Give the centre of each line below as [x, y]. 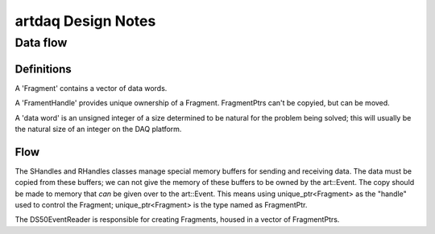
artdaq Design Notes [85, 21]
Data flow [41, 43]
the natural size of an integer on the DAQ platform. [98, 129]
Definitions [43, 69]
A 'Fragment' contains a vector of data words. [91, 88]
